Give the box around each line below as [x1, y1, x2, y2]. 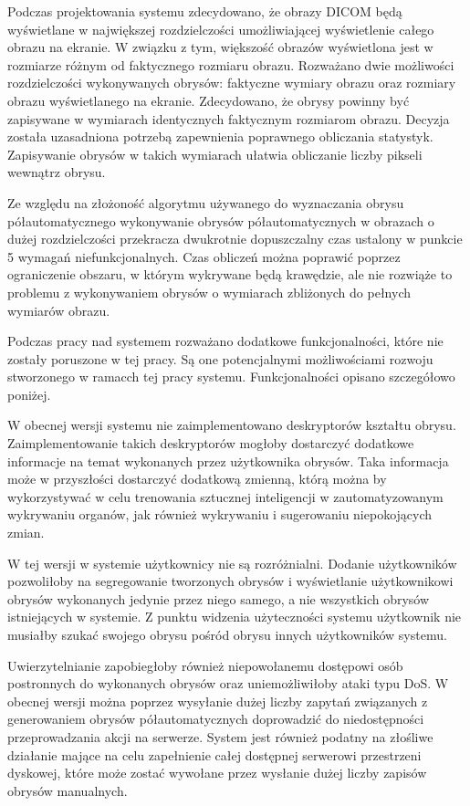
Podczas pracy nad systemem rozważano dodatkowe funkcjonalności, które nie [7, 331, 444, 351]
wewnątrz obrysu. [7, 162, 106, 182]
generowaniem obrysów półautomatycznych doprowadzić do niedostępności [7, 709, 424, 728]
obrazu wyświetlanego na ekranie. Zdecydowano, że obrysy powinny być [7, 90, 410, 110]
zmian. [7, 523, 45, 542]
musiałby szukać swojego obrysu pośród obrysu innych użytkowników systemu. [7, 625, 447, 644]
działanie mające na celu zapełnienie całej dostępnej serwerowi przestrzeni [7, 745, 422, 764]
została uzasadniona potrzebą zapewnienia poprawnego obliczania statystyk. [7, 127, 433, 146]
